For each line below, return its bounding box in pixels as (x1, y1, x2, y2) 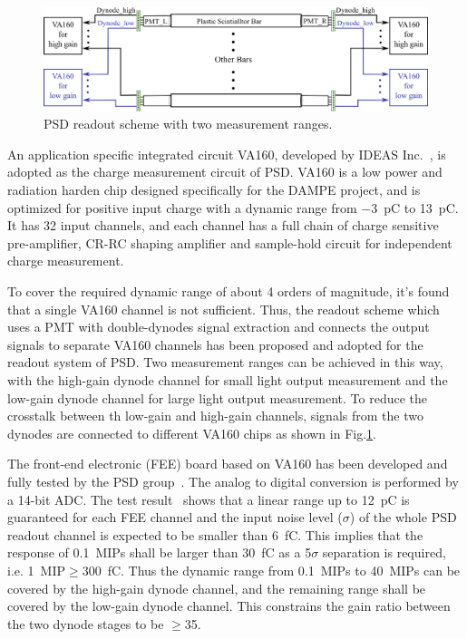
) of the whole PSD (349, 508, 457, 527)
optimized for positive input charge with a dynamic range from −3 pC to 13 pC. (7, 198, 459, 217)
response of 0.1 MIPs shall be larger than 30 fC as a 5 (7, 543, 312, 562)
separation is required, (322, 543, 446, 562)
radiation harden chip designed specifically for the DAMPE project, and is (7, 180, 421, 199)
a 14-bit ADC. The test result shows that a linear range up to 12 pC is (7, 489, 410, 508)
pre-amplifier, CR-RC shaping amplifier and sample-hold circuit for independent (7, 233, 452, 252)
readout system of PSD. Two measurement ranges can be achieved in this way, (7, 353, 443, 372)
